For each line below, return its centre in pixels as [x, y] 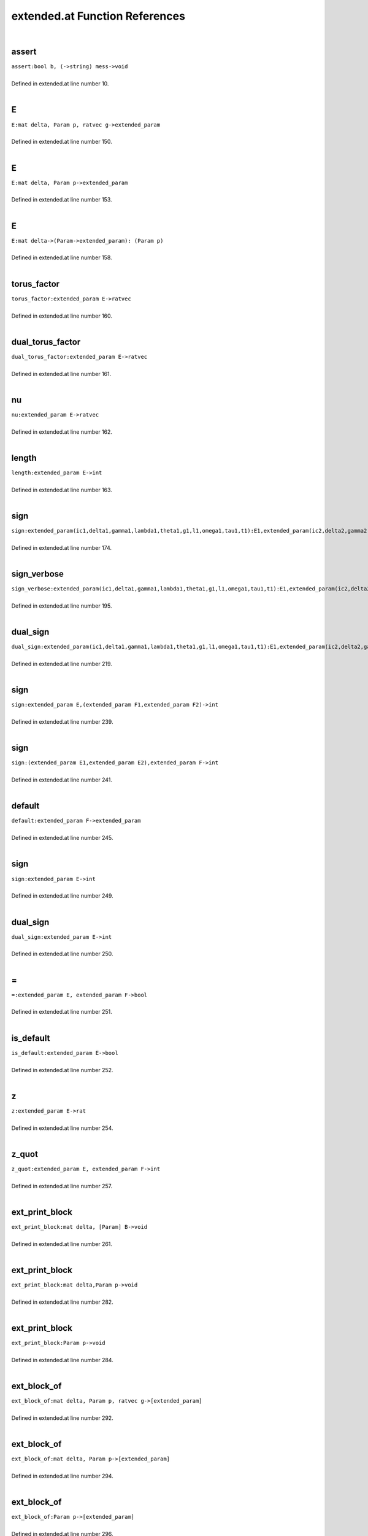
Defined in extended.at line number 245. [62, 838]
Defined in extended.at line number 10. [60, 84]
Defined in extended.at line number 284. [62, 1360]
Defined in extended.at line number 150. [62, 142]
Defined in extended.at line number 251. [62, 1012]
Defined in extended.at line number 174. [62, 547]
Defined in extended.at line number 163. [62, 490]
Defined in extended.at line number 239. [62, 722]
